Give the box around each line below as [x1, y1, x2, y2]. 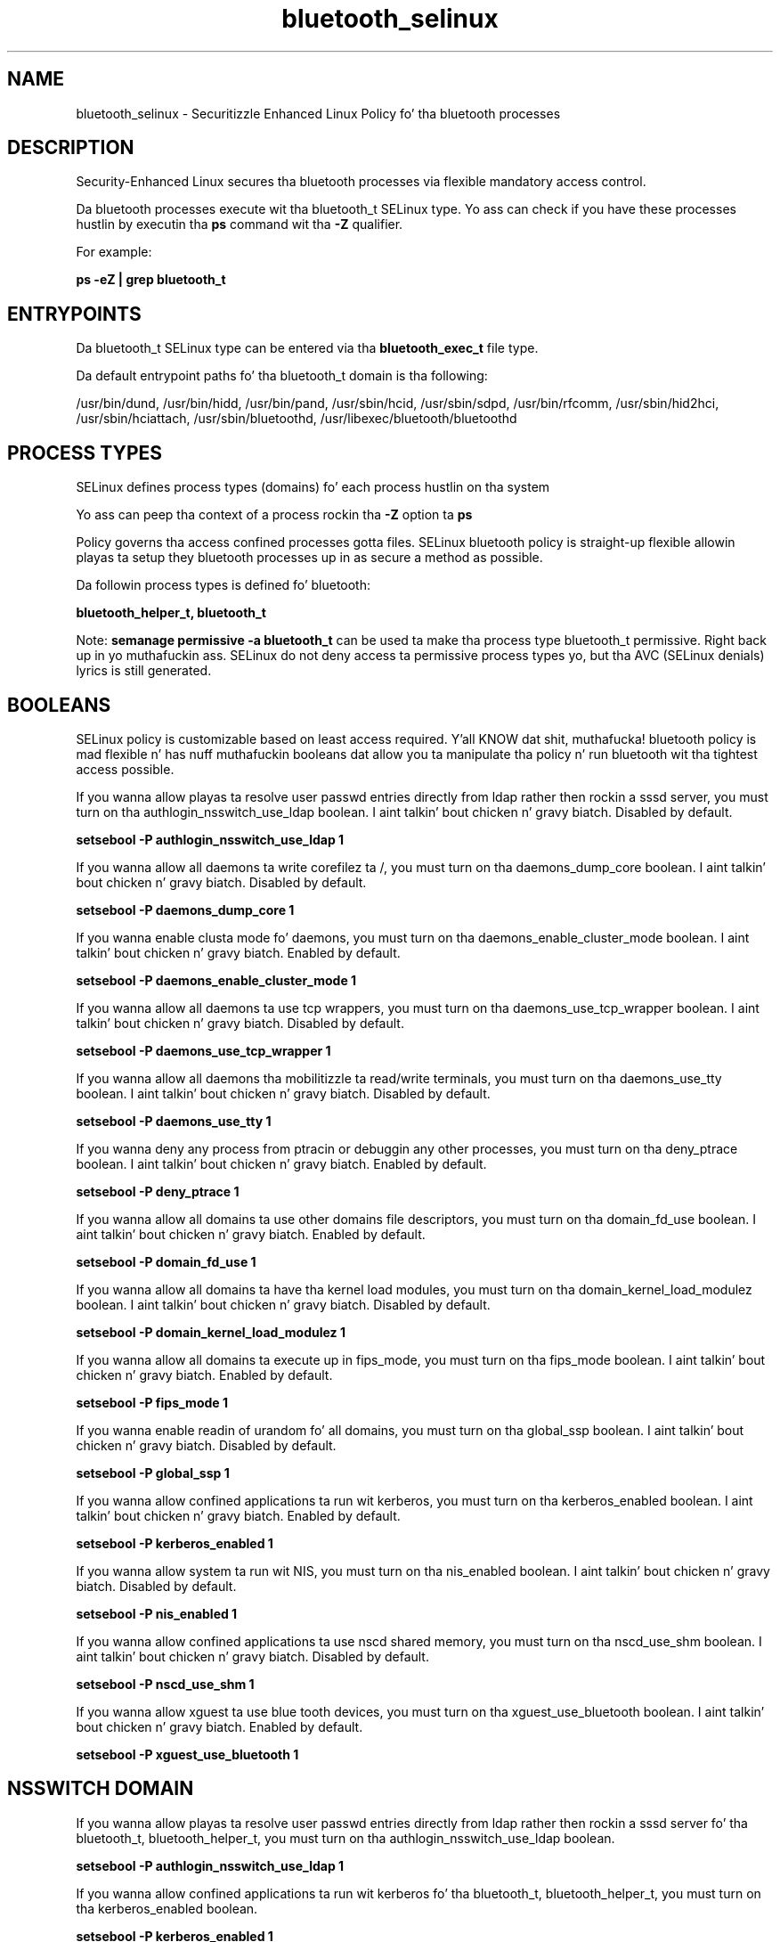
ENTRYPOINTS [7, 302, 142, 325]
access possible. [76, 761, 175, 777]
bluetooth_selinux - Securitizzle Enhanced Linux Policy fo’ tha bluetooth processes [76, 105, 561, 121]
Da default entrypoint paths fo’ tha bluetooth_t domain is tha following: [76, 368, 488, 384]
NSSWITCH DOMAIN [7, 1777, 194, 1800]
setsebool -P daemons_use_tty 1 [76, 1113, 272, 1129]
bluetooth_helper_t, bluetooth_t [76, 605, 266, 621]
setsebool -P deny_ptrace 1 [76, 1183, 240, 1199]
